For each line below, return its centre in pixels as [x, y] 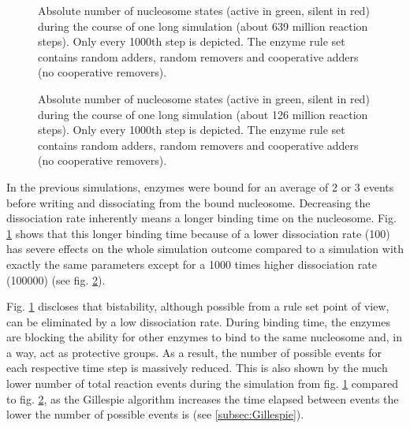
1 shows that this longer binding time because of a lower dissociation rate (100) [198, 233]
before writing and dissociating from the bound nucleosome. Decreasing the [188, 202]
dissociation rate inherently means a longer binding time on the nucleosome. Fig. [201, 218]
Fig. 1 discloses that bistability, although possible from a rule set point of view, [198, 306]
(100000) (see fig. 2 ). [56, 279]
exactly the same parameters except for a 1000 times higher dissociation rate [192, 264]
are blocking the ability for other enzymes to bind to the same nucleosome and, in [204, 337]
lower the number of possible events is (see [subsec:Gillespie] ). [155, 414]
